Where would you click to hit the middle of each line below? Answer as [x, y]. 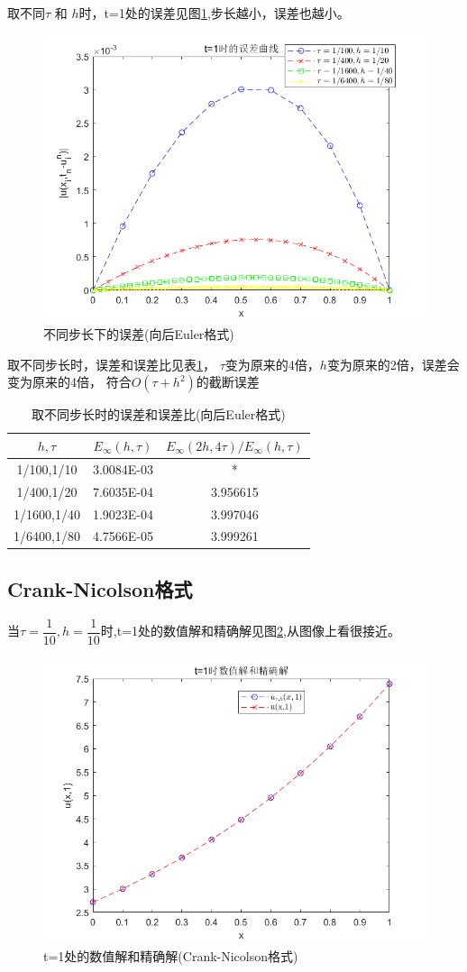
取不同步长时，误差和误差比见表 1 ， [111, 364]
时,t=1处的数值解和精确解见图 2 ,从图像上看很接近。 [250, 631]
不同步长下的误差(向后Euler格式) [139, 334]
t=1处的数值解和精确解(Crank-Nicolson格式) [171, 956]
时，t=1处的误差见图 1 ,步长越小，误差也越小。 [214, 13]
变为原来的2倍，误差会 [393, 364]
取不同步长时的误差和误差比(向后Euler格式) [158, 414]
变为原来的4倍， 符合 [69, 382]
